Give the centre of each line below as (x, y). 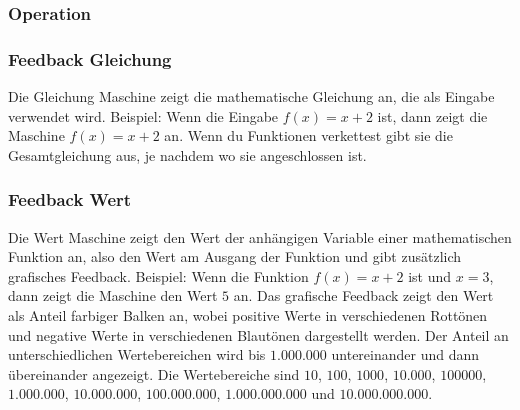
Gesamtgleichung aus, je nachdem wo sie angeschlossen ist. (187, 154)
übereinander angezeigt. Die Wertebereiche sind (154, 373)
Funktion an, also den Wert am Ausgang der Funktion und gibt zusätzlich (235, 256)
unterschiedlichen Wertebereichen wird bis (137, 354)
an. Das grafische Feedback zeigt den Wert (363, 295)
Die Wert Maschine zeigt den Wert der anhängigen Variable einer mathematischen (260, 236)
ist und (430, 275)
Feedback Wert (70, 199)
